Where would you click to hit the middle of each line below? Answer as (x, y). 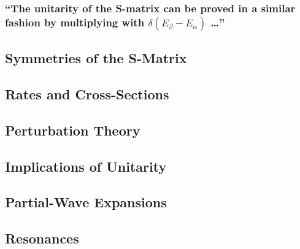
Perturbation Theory (73, 130)
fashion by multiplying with (75, 22)
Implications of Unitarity (86, 166)
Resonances (42, 238)
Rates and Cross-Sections (87, 94)
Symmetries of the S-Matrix (96, 58)
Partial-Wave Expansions (86, 202)
